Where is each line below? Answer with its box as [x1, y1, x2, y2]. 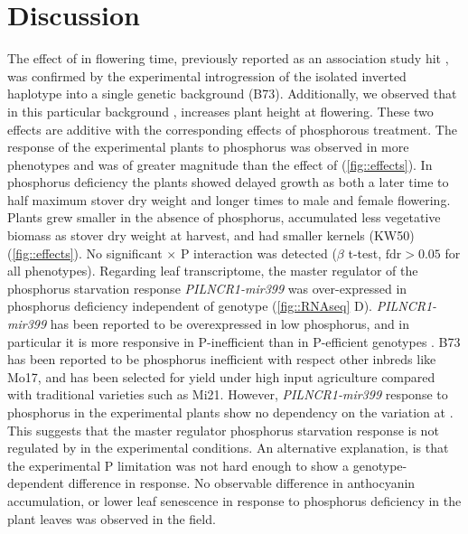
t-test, [348, 243, 382, 262]
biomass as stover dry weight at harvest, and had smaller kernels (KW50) [7, 226, 415, 245]
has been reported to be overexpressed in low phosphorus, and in [50, 314, 410, 333]
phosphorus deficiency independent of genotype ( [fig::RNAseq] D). [7, 296, 372, 315]
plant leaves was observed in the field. [7, 509, 216, 528]
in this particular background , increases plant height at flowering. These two [7, 101, 434, 120]
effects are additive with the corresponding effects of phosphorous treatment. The [7, 119, 457, 138]
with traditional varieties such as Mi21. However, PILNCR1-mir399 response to [7, 385, 448, 404]
